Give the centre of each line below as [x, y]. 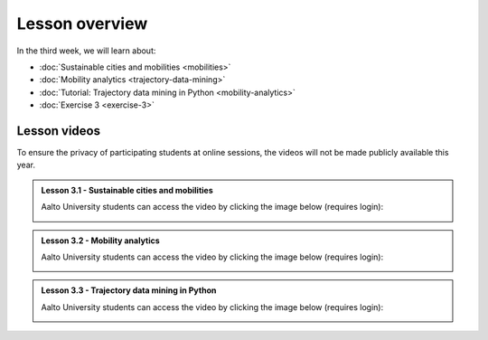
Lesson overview [82, 24]
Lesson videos [59, 131]
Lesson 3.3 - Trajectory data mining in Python [129, 290]
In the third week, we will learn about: [86, 51]
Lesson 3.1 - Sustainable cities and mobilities [127, 190]
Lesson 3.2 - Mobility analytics [100, 241]
